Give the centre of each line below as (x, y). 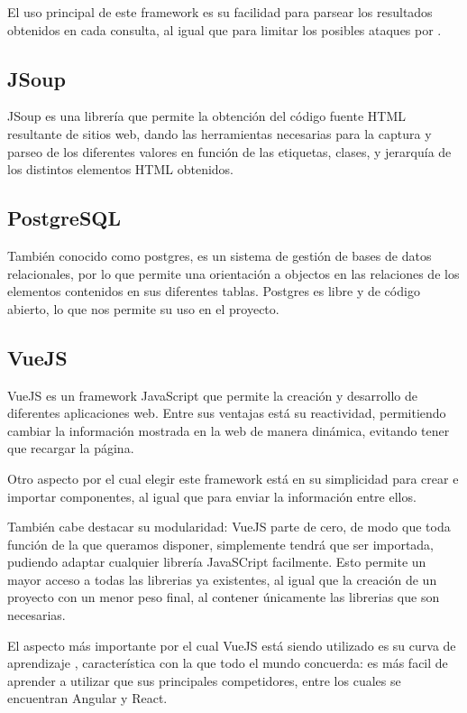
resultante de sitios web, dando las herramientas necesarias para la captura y (220, 133)
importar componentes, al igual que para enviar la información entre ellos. (212, 496)
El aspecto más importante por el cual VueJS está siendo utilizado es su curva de (232, 645)
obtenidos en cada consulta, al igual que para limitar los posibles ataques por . (224, 29)
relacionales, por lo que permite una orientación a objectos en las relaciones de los (233, 273)
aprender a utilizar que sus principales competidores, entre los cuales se (204, 680)
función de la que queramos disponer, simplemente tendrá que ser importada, (221, 544)
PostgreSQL (64, 218)
